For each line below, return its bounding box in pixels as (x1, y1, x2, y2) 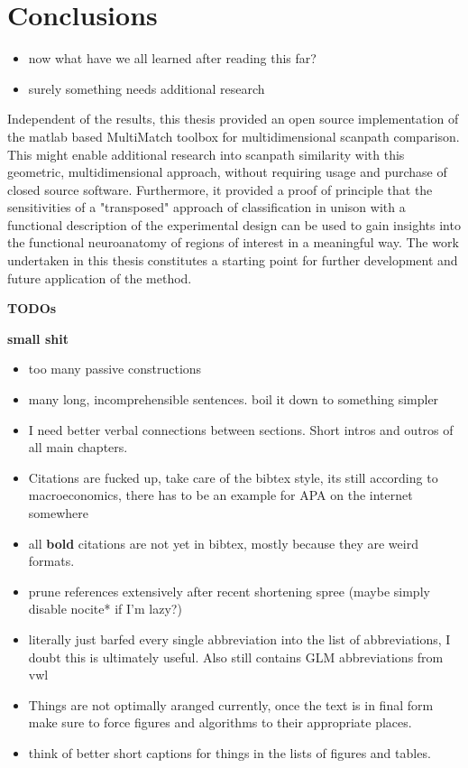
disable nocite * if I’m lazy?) (28, 599, 182, 618)
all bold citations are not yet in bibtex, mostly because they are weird (28, 533, 418, 552)
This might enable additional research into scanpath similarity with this (7, 144, 405, 163)
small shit (7, 328, 69, 347)
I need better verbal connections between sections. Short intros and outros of (28, 420, 454, 439)
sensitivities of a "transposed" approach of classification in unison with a (7, 198, 406, 217)
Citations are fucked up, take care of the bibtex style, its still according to (28, 467, 438, 486)
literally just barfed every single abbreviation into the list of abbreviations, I (28, 629, 451, 648)
